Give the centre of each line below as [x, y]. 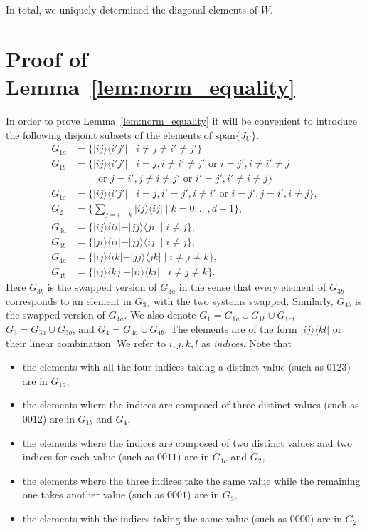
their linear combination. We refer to [86, 342]
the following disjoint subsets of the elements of [109, 134]
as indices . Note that [246, 342]
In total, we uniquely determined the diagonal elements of [132, 9]
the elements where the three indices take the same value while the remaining [191, 480]
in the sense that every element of [252, 287]
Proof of [47, 58]
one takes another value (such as [93, 494]
